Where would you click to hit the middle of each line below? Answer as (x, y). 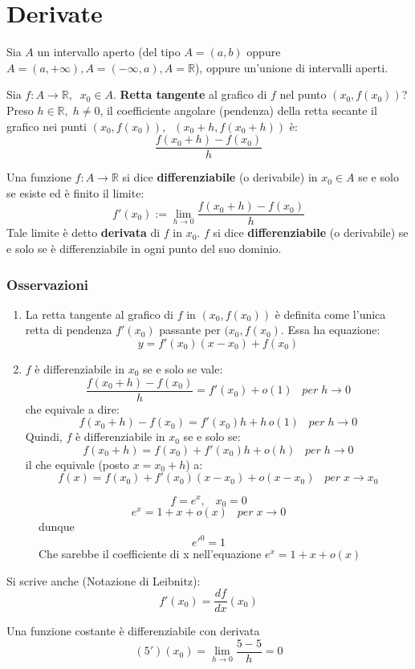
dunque (57, 526)
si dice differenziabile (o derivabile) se (311, 233)
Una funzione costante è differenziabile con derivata (133, 631)
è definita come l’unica (330, 314)
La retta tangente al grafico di (100, 314)
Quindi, (44, 436)
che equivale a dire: (72, 408)
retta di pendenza (69, 330)
